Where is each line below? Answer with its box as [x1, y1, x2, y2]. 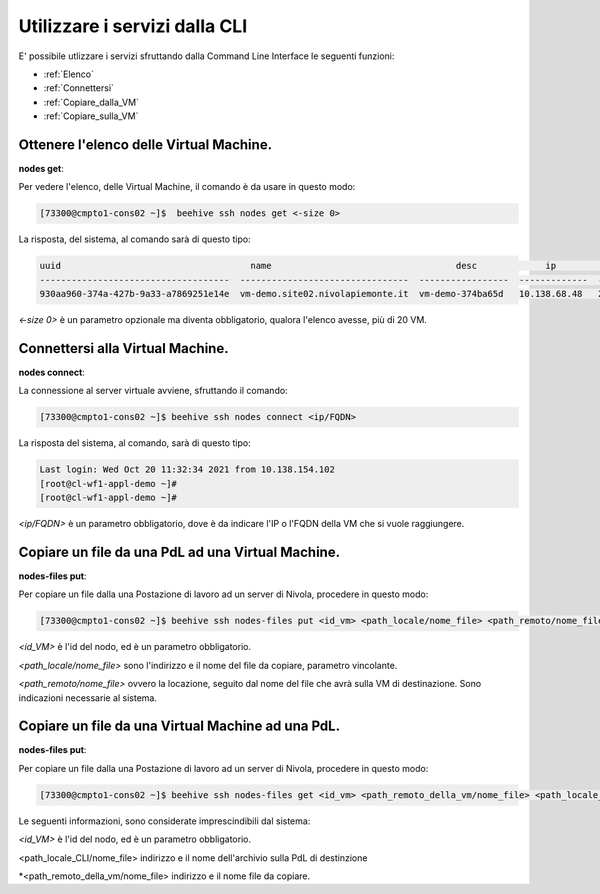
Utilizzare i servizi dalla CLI [18, 15, 248, 37]
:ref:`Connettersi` [43, 82, 115, 94]
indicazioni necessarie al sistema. [18, 691, 157, 704]
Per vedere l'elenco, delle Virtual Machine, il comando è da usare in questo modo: [18, 181, 356, 193]
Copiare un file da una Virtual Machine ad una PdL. [18, 718, 340, 735]
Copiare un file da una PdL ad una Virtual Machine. [18, 543, 340, 560]
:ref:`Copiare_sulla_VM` [43, 110, 139, 122]
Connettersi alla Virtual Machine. [18, 340, 229, 357]
